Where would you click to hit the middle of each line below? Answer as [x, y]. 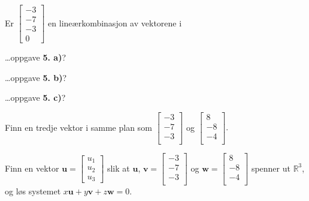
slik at [118, 168]
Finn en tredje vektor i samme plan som [78, 127]
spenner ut [271, 168]
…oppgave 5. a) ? [36, 57]
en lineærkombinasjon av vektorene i [115, 22]
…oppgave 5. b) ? [36, 77]
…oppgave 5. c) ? [35, 97]
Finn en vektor [32, 168]
